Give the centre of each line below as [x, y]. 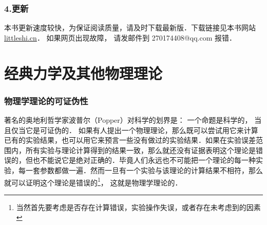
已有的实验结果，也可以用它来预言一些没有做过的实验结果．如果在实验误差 [130, 140]
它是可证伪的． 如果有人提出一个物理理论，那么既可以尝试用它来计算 [142, 130]
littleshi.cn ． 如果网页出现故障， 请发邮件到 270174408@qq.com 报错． [120, 37]
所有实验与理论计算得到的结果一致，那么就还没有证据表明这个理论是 [140, 150]
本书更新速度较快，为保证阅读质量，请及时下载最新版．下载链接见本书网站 [130, 27]
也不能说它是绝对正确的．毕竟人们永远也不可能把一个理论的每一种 [144, 160]
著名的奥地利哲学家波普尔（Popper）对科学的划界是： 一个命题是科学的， [128, 120]
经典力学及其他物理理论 [83, 73]
